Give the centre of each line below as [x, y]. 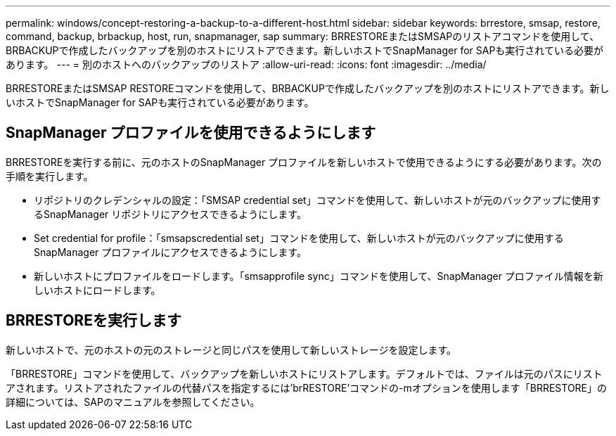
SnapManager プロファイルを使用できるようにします [191, 133]
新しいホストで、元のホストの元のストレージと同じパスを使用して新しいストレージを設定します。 [231, 350]
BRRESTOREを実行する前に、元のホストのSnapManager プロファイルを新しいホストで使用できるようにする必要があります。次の [304, 162]
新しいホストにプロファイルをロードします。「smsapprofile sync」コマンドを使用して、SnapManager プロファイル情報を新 [319, 276]
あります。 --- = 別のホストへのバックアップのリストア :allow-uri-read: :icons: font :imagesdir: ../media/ [246, 64]
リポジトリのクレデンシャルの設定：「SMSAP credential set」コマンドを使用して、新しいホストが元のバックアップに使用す [317, 200]
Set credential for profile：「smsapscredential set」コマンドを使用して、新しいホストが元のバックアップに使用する [299, 238]
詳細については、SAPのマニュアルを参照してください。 [133, 402]
